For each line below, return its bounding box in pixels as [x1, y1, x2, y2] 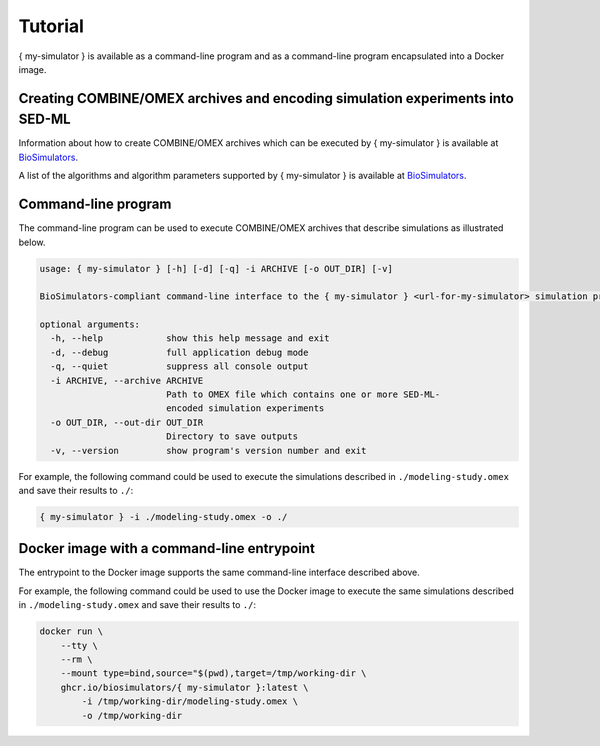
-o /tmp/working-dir [81, 710, 183, 721]
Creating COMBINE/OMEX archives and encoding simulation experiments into [18, 90, 514, 107]
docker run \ [39, 626, 104, 637]
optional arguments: [39, 319, 140, 330]
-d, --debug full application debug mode [50, 346, 309, 358]
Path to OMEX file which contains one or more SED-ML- [165, 389, 441, 400]
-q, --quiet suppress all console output [50, 361, 309, 372]
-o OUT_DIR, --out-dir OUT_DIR [50, 416, 204, 428]
